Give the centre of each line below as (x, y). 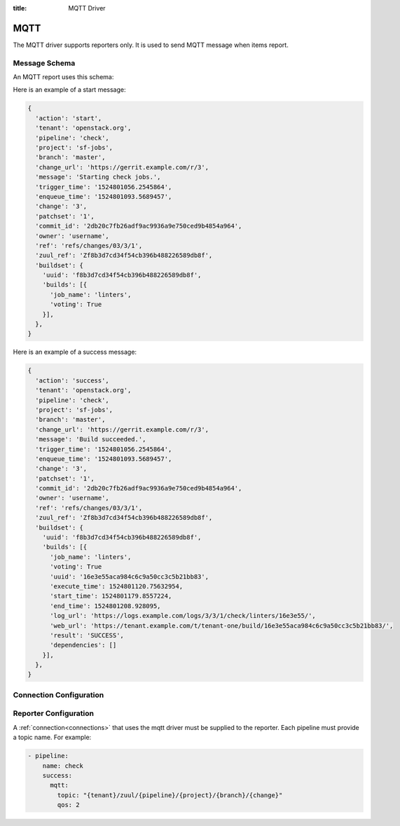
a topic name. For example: (52, 737)
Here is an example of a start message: (69, 90)
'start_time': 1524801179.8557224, (111, 596)
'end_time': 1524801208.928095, (105, 606)
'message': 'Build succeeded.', (91, 439)
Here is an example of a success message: (75, 352)
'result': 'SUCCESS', (87, 635)
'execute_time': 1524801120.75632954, (117, 586)
